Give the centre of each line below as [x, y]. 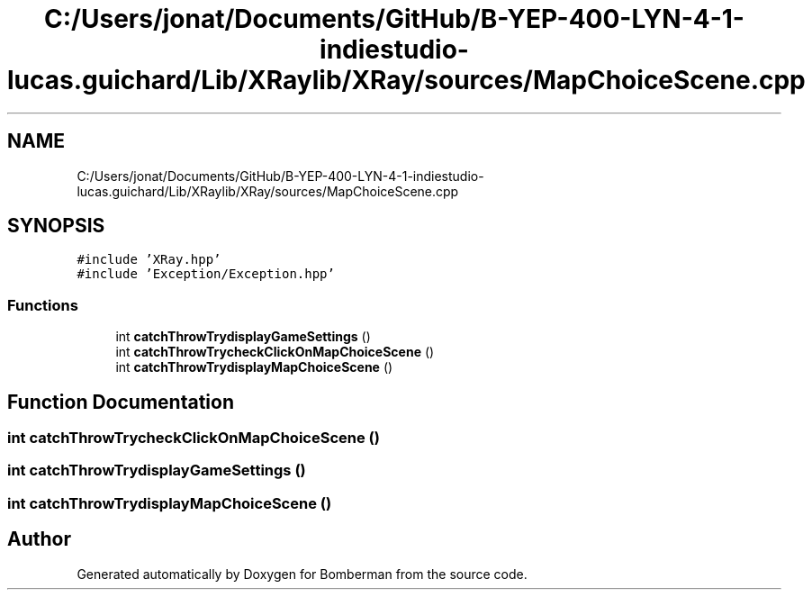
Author [39, 539]
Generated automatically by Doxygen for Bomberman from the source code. [302, 574]
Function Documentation [121, 402]
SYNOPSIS [56, 226]
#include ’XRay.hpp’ [149, 260]
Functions [43, 305]
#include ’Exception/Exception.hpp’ [206, 274]
